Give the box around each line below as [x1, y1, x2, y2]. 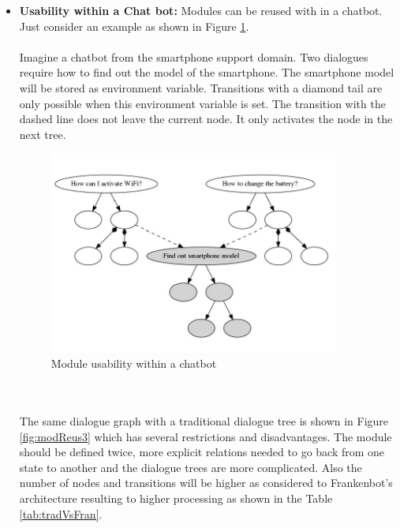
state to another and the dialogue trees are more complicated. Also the [19, 459, 362, 475]
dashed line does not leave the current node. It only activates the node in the [19, 110, 393, 127]
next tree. [19, 125, 66, 142]
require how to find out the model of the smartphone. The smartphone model [19, 64, 394, 81]
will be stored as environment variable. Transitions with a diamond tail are [19, 79, 383, 95]
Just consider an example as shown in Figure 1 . [19, 17, 249, 34]
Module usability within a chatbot [50, 355, 217, 372]
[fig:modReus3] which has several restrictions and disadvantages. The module [19, 428, 392, 444]
